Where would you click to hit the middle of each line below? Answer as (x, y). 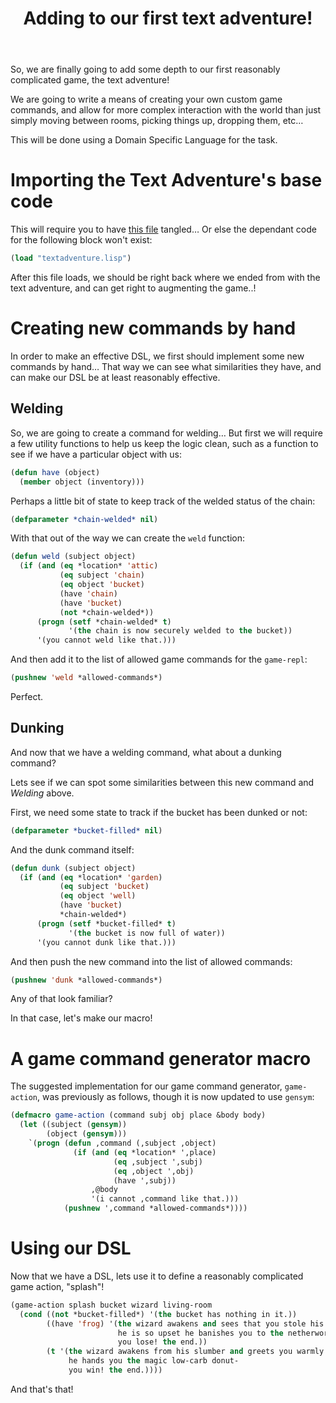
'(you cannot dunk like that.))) (106, 942)
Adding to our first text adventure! (168, 18)
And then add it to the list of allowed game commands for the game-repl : (159, 659)
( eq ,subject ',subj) (158, 1162)
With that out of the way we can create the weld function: (127, 538)
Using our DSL (71, 1248)
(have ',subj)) (145, 1180)
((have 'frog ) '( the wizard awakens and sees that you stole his (185, 1323)
